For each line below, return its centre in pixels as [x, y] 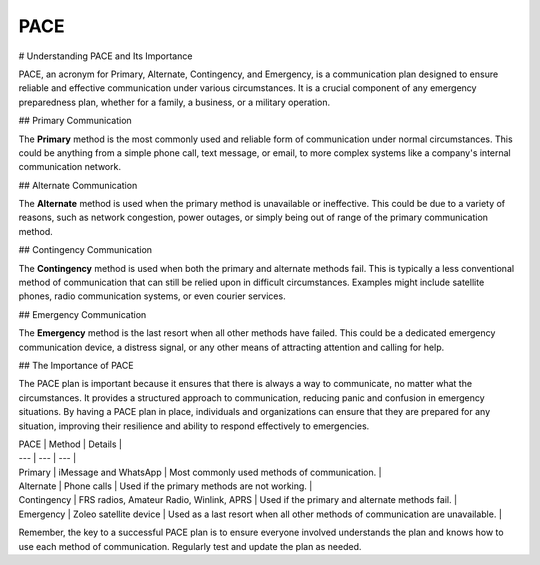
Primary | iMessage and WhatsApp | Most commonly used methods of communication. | [200, 472]
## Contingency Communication [85, 250]
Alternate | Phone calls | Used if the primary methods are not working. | [165, 486]
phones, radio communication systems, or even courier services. [152, 296]
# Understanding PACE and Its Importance [105, 56]
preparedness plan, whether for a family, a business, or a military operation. [174, 102]
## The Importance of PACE [76, 365]
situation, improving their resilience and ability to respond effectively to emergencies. [194, 426]
